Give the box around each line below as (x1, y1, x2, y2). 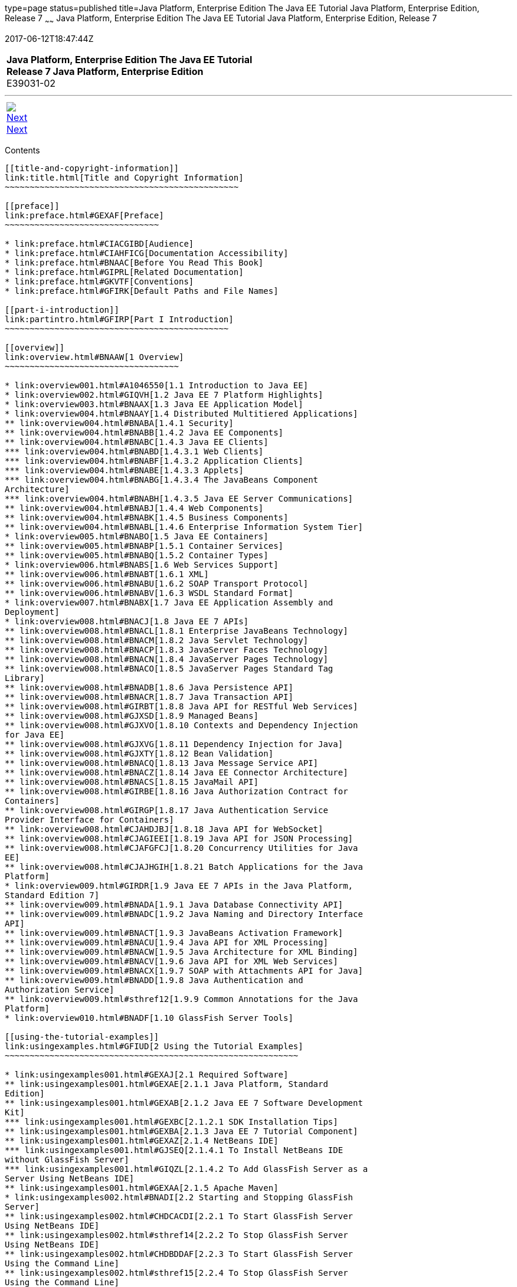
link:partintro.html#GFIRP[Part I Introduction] (5, 314, 234, 324)
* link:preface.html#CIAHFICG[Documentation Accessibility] (5, 248, 289, 258)
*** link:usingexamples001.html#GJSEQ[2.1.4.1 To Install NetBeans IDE (5, 1145, 343, 1155)
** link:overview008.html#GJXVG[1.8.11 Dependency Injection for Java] (5, 739, 343, 749)
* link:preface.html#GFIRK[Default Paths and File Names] (5, 286, 279, 296)
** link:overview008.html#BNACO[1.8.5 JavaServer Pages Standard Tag (5, 663, 333, 673)
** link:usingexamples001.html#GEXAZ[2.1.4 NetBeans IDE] (5, 1135, 279, 1145)
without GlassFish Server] (5, 1154, 129, 1164)
